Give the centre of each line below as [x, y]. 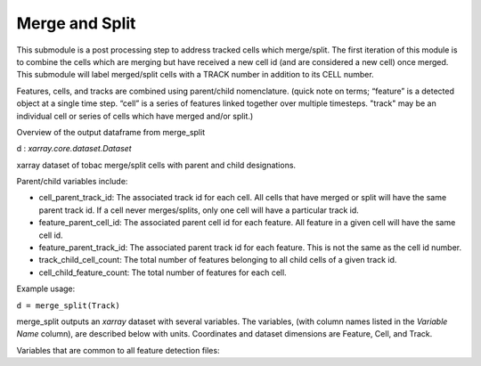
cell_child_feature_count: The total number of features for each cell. [163, 272]
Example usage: [46, 289]
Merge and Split [76, 23]
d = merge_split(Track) [68, 305]
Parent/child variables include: [72, 182]
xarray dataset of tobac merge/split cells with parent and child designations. [156, 165]
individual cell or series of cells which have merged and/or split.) [135, 116]
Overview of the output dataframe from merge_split [110, 132]
